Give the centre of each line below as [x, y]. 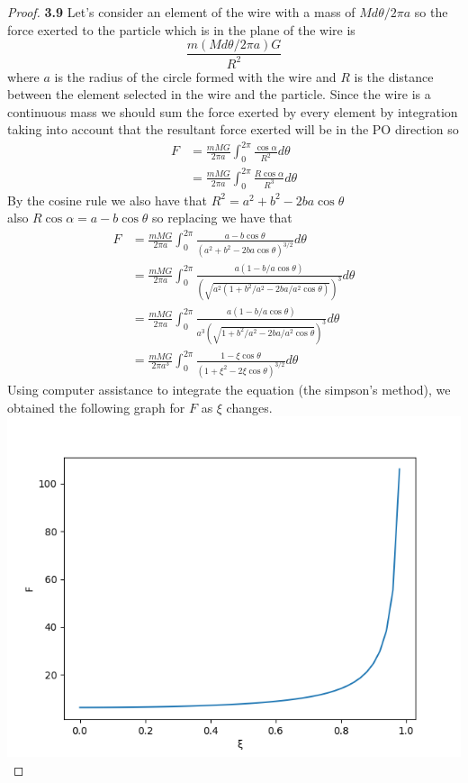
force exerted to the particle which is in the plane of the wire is [181, 29]
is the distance [394, 76]
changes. [249, 407]
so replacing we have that [222, 218]
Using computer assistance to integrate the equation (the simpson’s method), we [229, 390]
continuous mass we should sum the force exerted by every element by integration [233, 111]
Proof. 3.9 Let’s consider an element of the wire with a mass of [181, 12]
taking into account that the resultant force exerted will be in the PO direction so [233, 129]
